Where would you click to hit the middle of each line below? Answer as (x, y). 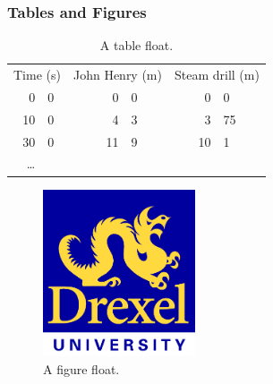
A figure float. (81, 368)
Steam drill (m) (217, 75)
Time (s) (37, 75)
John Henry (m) (117, 75)
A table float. (136, 45)
